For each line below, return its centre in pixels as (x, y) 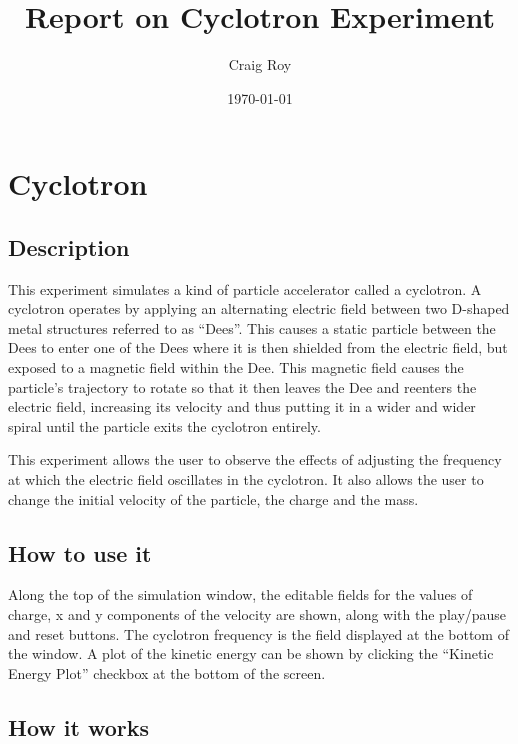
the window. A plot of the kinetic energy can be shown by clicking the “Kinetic (251, 653)
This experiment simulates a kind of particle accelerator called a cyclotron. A (245, 288)
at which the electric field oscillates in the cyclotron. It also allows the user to (246, 479)
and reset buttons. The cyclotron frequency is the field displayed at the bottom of (258, 633)
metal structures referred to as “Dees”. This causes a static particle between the (252, 327)
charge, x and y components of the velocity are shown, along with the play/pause (257, 614)
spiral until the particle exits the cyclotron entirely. (164, 425)
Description (69, 246)
